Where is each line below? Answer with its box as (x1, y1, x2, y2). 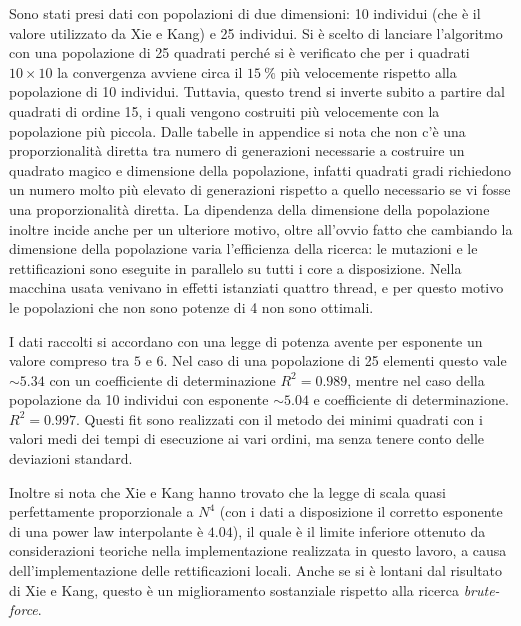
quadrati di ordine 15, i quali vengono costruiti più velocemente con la (9, 100, 440, 121)
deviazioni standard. (9, 448, 133, 469)
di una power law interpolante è (9, 520, 204, 541)
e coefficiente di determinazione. (313, 389, 509, 410)
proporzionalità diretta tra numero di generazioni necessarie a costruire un (9, 140, 465, 161)
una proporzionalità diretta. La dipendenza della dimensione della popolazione (9, 198, 490, 219)
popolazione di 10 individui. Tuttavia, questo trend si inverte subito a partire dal (9, 81, 505, 102)
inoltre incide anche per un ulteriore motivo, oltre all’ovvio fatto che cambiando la (9, 218, 513, 239)
